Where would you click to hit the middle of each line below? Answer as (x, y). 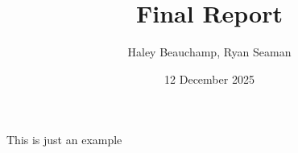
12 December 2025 (209, 79)
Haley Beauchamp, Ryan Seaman (209, 52)
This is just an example (64, 140)
